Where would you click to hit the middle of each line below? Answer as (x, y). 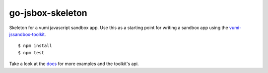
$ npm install (35, 46)
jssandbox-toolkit (27, 34)
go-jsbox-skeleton (48, 13)
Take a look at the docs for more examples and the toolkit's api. (74, 64)
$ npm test (31, 53)
